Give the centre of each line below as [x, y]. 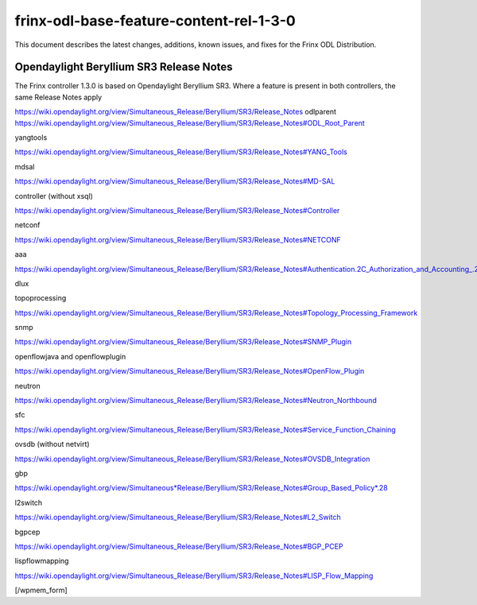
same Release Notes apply [58, 97]
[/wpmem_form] [41, 590]
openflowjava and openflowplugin [70, 356]
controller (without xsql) [54, 196]
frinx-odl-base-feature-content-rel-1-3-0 [155, 21]
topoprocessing [41, 298]
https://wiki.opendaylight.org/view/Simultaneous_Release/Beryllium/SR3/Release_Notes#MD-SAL [175, 181]
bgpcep [27, 532]
